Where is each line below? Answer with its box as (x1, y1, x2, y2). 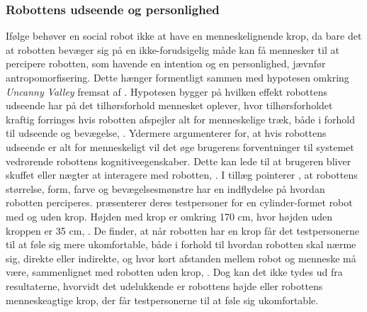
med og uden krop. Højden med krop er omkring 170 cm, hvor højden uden (6, 208, 333, 223)
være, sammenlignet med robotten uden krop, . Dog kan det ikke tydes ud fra (6, 264, 343, 279)
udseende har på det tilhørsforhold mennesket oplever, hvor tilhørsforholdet (6, 98, 333, 113)
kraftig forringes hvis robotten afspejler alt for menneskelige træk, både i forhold (6, 111, 356, 126)
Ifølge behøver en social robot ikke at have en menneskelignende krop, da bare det (6, 28, 362, 43)
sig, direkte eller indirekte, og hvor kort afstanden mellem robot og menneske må (6, 250, 356, 265)
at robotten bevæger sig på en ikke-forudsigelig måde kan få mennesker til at (6, 42, 339, 57)
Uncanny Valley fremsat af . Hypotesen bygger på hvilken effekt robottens (6, 84, 328, 99)
